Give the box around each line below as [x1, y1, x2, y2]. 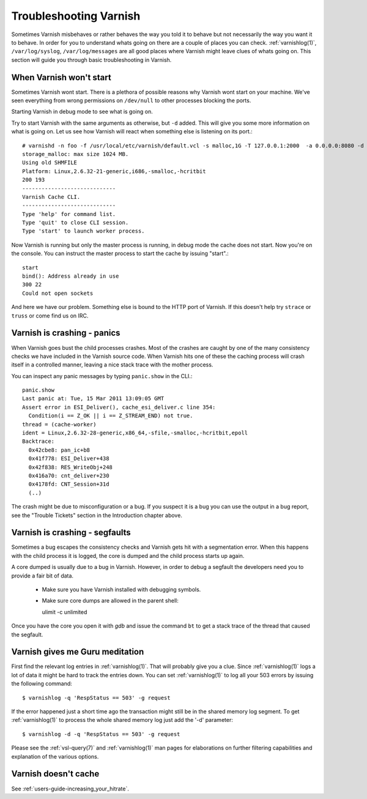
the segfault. [11, 631, 43, 638]
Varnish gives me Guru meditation [11, 647, 144, 657]
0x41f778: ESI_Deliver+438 [28, 455, 109, 462]
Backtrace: [22, 438, 55, 445]
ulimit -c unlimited [42, 608, 87, 615]
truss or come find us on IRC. [11, 312, 89, 319]
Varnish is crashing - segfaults [11, 527, 131, 538]
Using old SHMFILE [22, 159, 78, 166]
